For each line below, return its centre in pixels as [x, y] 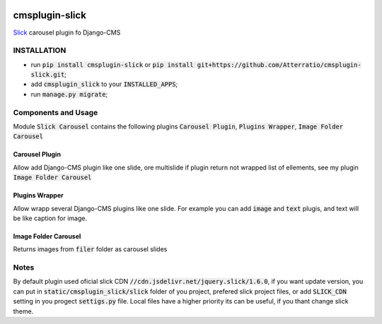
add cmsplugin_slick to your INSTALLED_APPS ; [104, 84]
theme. [23, 311]
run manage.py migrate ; [69, 94]
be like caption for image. [50, 218]
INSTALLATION [40, 51]
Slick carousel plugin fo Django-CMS [67, 32]
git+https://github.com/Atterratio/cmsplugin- [279, 65]
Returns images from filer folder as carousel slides [90, 249]
